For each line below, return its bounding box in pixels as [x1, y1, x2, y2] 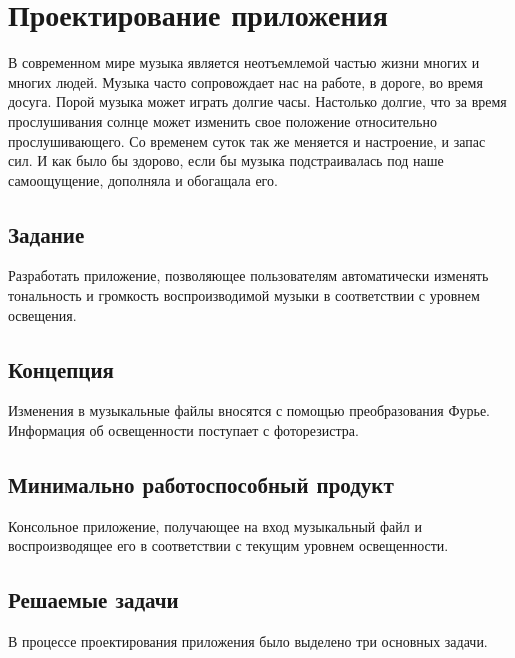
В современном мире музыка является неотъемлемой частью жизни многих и [8, 52, 480, 73]
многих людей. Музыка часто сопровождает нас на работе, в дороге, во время [8, 71, 483, 92]
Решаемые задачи [8, 584, 179, 615]
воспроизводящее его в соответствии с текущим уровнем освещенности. [8, 535, 449, 556]
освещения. [8, 304, 77, 325]
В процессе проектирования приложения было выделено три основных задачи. [8, 631, 488, 652]
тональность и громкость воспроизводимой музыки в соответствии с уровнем [8, 285, 480, 306]
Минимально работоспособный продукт [8, 469, 394, 500]
